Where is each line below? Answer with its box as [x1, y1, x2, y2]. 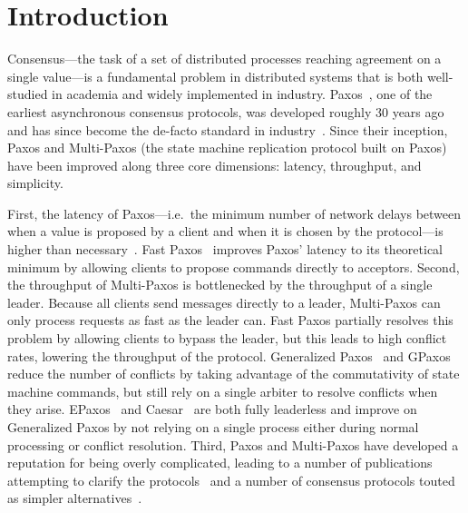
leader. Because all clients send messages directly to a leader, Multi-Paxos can [7, 292, 441, 311]
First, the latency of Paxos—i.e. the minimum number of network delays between [7, 203, 462, 222]
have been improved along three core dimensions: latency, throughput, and [7, 155, 422, 174]
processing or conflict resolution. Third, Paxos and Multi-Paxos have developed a [7, 435, 459, 454]
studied [7, 84, 48, 104]
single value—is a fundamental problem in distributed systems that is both [7, 66, 424, 85]
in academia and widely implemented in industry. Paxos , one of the [52, 84, 433, 104]
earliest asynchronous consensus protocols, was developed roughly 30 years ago [7, 102, 444, 121]
